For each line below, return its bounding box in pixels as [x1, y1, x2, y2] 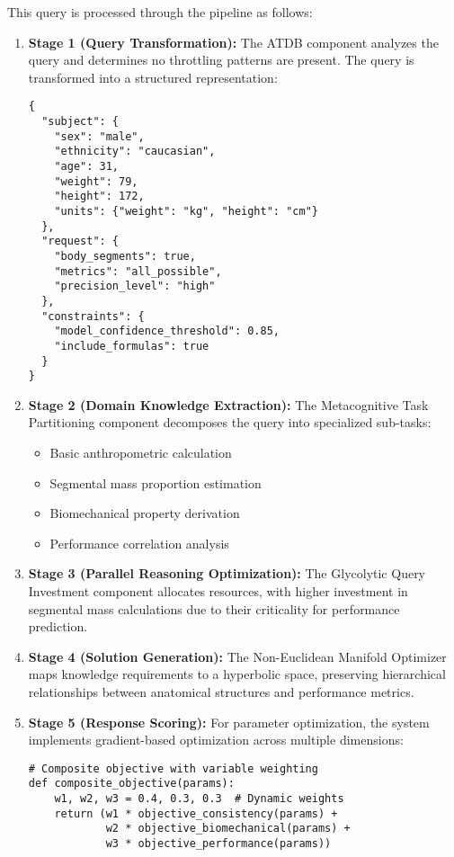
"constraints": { [41, 309, 145, 323]
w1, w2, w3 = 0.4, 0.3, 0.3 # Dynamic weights [54, 792, 344, 806]
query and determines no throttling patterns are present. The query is [28, 50, 414, 69]
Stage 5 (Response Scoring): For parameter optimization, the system [28, 712, 430, 731]
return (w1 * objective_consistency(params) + [54, 807, 338, 820]
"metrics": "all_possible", [54, 264, 222, 278]
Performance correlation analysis [49, 533, 229, 552]
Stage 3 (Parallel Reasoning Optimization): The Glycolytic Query [28, 564, 426, 583]
